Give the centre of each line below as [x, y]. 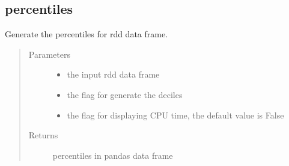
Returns [43, 135]
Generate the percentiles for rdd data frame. [87, 34]
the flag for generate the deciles [125, 94]
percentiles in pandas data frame [113, 155]
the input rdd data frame [113, 74]
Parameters [49, 54]
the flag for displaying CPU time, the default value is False [175, 115]
